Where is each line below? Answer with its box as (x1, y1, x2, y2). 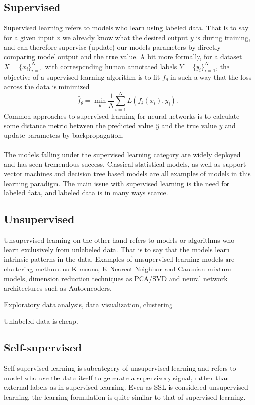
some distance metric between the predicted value (4, 120, 154, 131)
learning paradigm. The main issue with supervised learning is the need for (4, 178, 230, 188)
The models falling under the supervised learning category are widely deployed (4, 149, 241, 160)
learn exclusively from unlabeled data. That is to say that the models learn (4, 244, 230, 254)
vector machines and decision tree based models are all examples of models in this (4, 168, 251, 179)
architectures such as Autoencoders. (4, 283, 112, 293)
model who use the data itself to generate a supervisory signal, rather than (4, 372, 229, 382)
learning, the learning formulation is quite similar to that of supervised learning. (4, 391, 246, 402)
